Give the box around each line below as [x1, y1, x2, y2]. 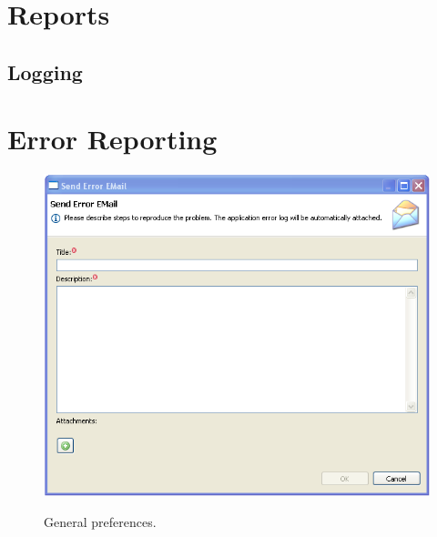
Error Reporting [7, 120, 218, 157]
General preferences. [44, 512, 157, 531]
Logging [7, 57, 83, 86]
